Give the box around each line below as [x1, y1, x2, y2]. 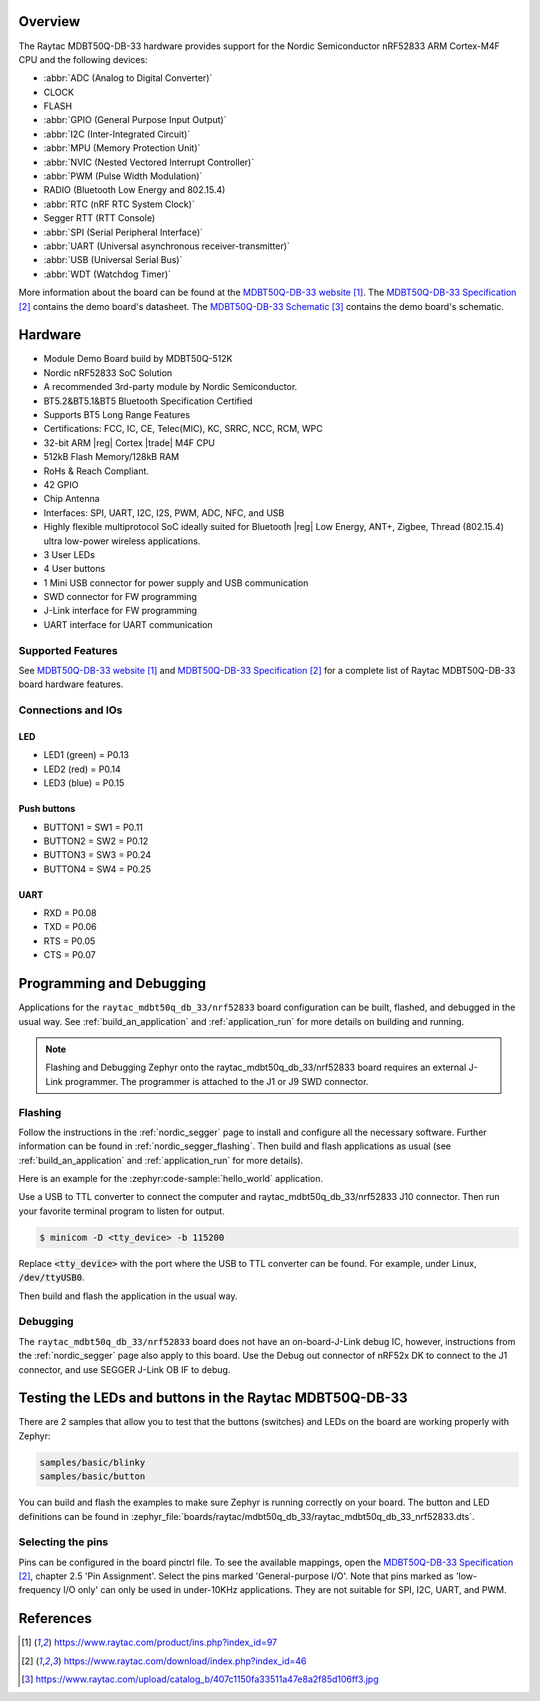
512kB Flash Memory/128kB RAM [43, 451, 180, 463]
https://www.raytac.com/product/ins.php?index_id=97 [53, 1636, 278, 1649]
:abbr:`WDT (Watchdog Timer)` [43, 268, 172, 280]
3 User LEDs [43, 548, 95, 560]
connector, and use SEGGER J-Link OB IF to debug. [18, 1363, 231, 1375]
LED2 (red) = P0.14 [43, 763, 122, 775]
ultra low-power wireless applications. [43, 535, 201, 547]
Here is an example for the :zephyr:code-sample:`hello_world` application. [18, 1173, 324, 1185]
